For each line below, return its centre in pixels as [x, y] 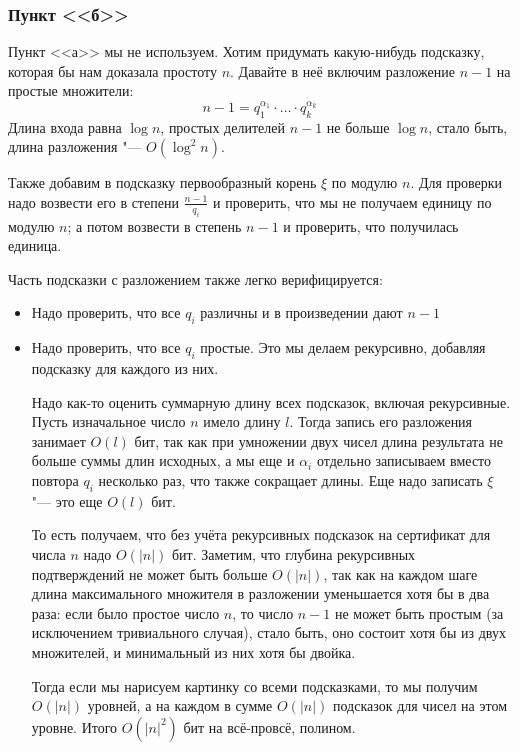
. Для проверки [456, 182]
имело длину [242, 421]
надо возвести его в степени [93, 201]
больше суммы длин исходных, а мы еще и [163, 460]
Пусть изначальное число [108, 421]
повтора [55, 479]
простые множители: [71, 90]
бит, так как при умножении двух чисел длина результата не [318, 440]
